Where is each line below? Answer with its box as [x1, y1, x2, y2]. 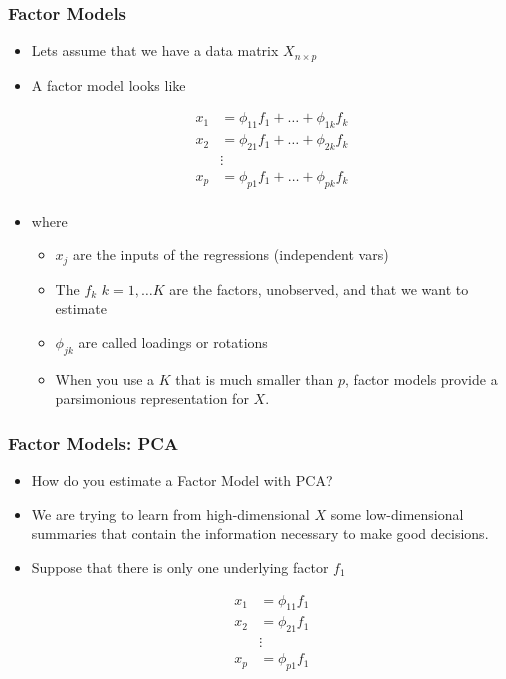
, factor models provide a [345, 368, 498, 389]
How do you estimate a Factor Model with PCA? [31, 470, 333, 491]
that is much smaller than [175, 368, 334, 389]
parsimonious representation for [55, 388, 249, 409]
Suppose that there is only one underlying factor [31, 557, 329, 578]
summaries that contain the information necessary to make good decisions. [31, 523, 489, 544]
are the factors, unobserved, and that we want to [169, 278, 469, 299]
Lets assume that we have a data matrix [31, 40, 279, 61]
